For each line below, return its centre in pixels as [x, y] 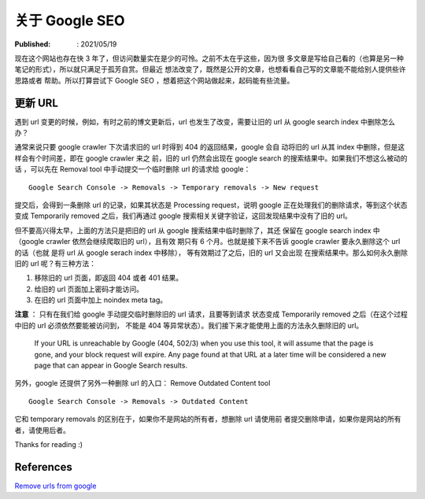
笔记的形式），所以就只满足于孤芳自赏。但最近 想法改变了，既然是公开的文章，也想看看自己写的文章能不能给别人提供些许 [210, 69]
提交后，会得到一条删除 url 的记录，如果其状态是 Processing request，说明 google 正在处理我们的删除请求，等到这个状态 [211, 205]
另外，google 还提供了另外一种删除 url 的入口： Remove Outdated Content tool [142, 383]
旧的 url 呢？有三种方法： [55, 263]
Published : [33, 44]
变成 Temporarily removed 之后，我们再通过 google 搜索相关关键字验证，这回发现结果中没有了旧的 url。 [183, 216]
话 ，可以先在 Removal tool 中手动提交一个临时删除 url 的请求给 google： [133, 169]
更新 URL [37, 103]
